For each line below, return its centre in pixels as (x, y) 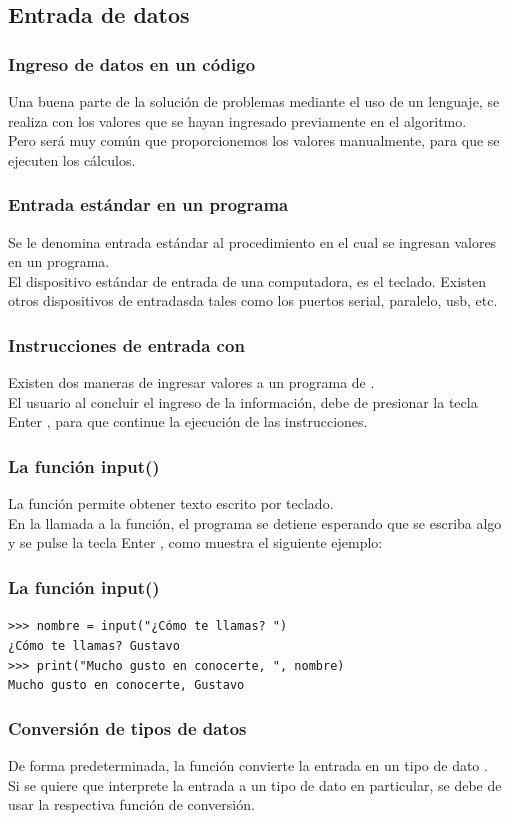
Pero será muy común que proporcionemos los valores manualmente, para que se (254, 140)
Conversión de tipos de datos (127, 727)
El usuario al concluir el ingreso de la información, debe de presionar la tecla (243, 401)
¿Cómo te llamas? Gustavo (94, 645)
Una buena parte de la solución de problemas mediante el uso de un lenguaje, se (254, 101)
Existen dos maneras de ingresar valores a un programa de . (191, 382)
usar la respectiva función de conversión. (131, 804)
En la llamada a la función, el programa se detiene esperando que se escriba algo (255, 522)
